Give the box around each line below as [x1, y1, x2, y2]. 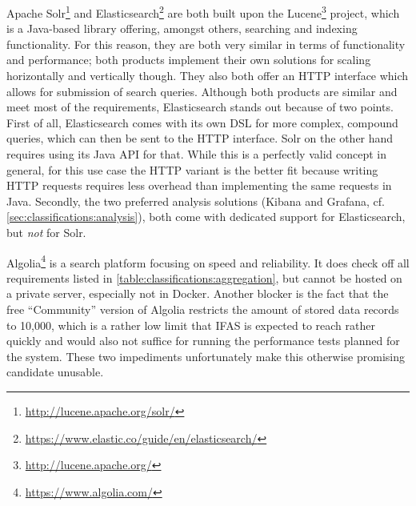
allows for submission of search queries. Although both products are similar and [6, 82, 398, 99]
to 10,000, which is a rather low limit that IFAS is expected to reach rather [6, 316, 375, 333]
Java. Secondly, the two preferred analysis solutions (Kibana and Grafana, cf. [6, 192, 385, 209]
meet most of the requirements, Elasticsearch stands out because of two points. [6, 98, 394, 115]
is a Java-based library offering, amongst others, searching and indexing [6, 20, 358, 37]
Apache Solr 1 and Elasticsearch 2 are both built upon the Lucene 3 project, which [6, 2, 400, 21]
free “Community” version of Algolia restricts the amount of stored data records [6, 301, 399, 317]
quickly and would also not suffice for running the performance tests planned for [6, 332, 400, 349]
